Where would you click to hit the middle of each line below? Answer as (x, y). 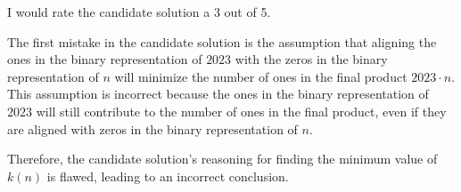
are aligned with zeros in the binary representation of (152, 128)
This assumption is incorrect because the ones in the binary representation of (218, 94)
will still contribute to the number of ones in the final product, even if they (241, 111)
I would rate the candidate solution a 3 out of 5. (139, 12)
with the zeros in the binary (311, 59)
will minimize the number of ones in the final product (261, 76)
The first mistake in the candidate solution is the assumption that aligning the (222, 41)
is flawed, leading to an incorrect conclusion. (168, 176)
